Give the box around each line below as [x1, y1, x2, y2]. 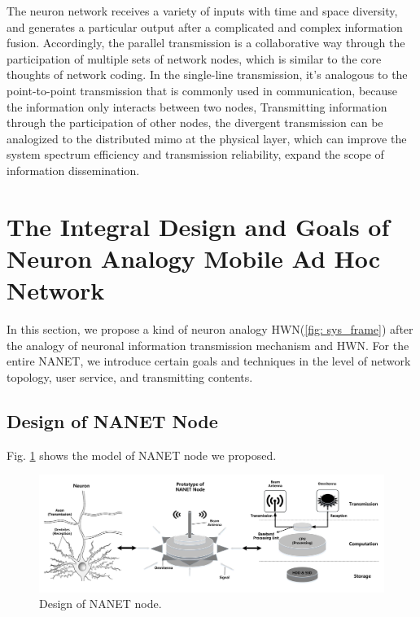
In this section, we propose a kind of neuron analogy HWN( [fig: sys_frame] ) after [7, 321, 413, 338]
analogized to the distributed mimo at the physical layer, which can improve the [7, 129, 407, 147]
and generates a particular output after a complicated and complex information [7, 18, 403, 35]
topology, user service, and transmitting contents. [7, 368, 253, 385]
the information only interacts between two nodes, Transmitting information [7, 98, 387, 115]
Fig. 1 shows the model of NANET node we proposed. [7, 446, 277, 463]
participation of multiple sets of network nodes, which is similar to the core [7, 50, 382, 67]
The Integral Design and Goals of [7, 209, 390, 243]
